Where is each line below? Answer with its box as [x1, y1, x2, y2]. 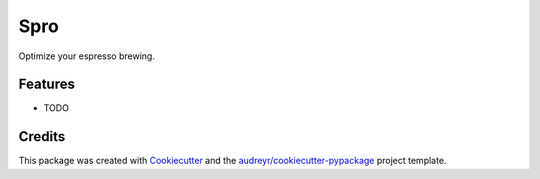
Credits [18, 128, 66, 145]
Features [18, 76, 75, 93]
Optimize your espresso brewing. [18, 50, 155, 62]
